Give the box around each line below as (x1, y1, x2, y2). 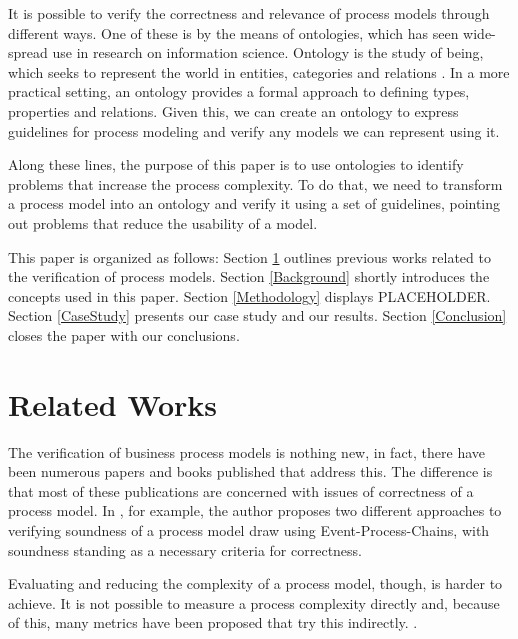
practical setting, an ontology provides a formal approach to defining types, (8, 81, 470, 102)
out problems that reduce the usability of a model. (8, 212, 318, 233)
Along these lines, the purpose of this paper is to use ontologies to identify (8, 154, 464, 175)
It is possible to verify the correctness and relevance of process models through (8, 3, 490, 23)
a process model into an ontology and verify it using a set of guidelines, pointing (8, 193, 501, 214)
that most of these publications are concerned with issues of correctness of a (8, 480, 474, 501)
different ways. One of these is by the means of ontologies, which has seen (8, 22, 459, 43)
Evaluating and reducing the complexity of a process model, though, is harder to (8, 573, 503, 594)
